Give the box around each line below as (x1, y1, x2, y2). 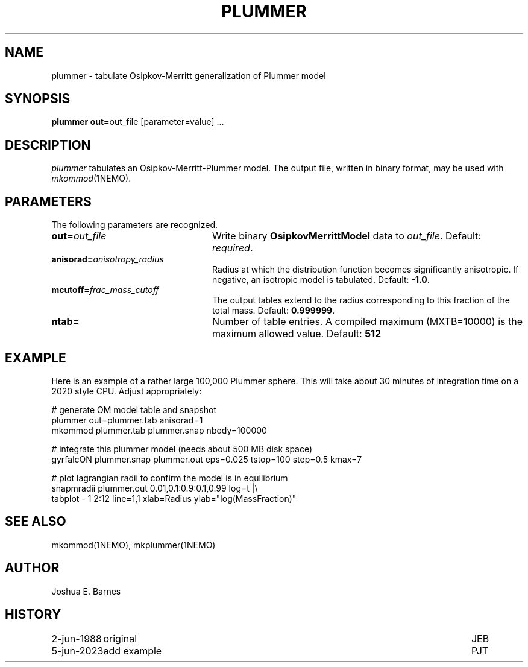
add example (103, 644, 162, 657)
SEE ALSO (5, 514, 66, 529)
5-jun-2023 (51, 644, 104, 657)
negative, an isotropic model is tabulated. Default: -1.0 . (212, 274, 430, 285)
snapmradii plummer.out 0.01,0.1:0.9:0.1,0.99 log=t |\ (51, 482, 258, 493)
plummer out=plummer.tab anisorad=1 (51, 414, 203, 425)
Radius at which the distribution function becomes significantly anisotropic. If (212, 264, 519, 275)
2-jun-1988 (51, 632, 102, 645)
